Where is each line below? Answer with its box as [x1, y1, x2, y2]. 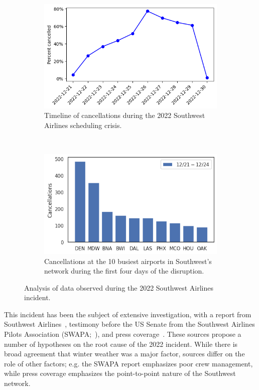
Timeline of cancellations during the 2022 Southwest [44, 110, 205, 120]
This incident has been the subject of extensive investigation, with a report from [4, 309, 251, 319]
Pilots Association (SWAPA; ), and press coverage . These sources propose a [4, 329, 241, 339]
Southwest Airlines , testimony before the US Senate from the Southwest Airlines [4, 319, 255, 329]
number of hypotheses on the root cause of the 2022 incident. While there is [4, 338, 238, 349]
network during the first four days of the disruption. [44, 266, 204, 276]
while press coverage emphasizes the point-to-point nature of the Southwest [4, 368, 236, 378]
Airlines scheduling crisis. [44, 119, 122, 130]
